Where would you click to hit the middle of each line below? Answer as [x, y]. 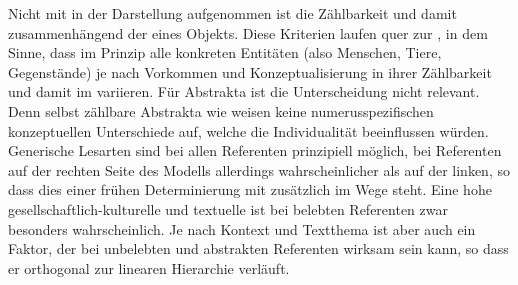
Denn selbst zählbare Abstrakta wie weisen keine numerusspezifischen [221, 110]
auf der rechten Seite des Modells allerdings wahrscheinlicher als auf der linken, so [259, 169]
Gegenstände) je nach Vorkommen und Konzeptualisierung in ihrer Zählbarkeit [250, 71]
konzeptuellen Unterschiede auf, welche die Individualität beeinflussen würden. [248, 130]
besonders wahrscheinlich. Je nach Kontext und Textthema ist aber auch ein [242, 228]
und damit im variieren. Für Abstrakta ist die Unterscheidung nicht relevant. [244, 91]
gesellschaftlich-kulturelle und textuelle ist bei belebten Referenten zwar [228, 208]
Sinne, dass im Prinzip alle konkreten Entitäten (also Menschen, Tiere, [225, 52]
